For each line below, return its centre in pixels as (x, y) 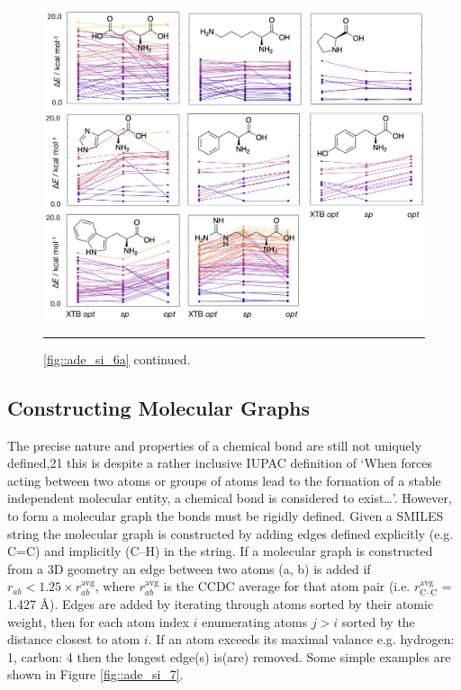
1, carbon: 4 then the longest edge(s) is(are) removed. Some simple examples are (229, 656)
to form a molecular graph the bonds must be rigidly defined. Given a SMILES (226, 515)
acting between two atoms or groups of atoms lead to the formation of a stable (224, 480)
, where (115, 586)
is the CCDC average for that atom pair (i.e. (287, 586)
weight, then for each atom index (98, 621)
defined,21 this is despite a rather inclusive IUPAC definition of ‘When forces (220, 463)
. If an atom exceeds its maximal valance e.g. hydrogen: (301, 639)
